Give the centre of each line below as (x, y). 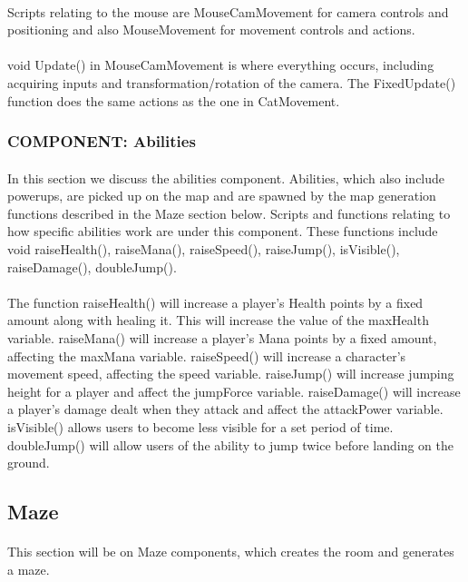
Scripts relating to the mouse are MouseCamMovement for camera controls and (228, 11)
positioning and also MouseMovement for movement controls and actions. (211, 30)
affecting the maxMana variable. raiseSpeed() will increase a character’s (207, 355)
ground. (29, 463)
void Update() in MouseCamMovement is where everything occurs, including (221, 65)
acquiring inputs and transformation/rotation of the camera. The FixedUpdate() (232, 82)
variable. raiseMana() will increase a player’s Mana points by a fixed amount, (222, 337)
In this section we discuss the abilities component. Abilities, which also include (226, 178)
